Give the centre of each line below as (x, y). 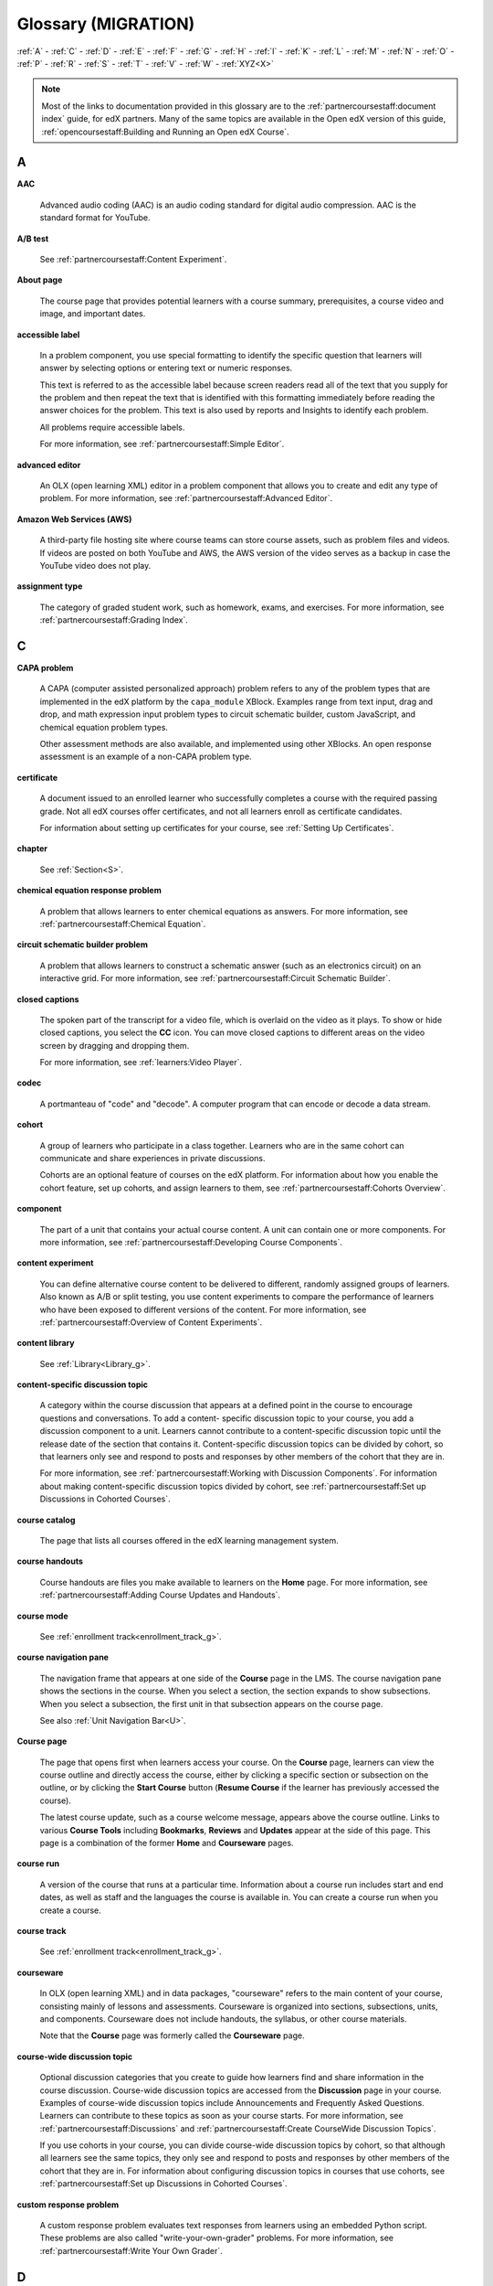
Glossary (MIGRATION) (106, 24)
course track (42, 1930)
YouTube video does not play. (95, 566)
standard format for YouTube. (95, 218)
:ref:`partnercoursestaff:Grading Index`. (114, 620)
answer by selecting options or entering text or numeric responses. (166, 368)
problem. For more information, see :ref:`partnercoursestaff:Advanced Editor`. (186, 498)
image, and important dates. (93, 314)
